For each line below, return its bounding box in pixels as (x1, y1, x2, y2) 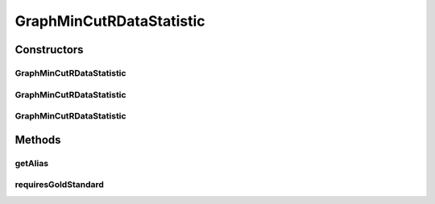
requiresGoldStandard (14, 179, 105, 190)
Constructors (14, 43, 84, 56)
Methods (14, 133, 61, 147)
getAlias (14, 157, 48, 169)
